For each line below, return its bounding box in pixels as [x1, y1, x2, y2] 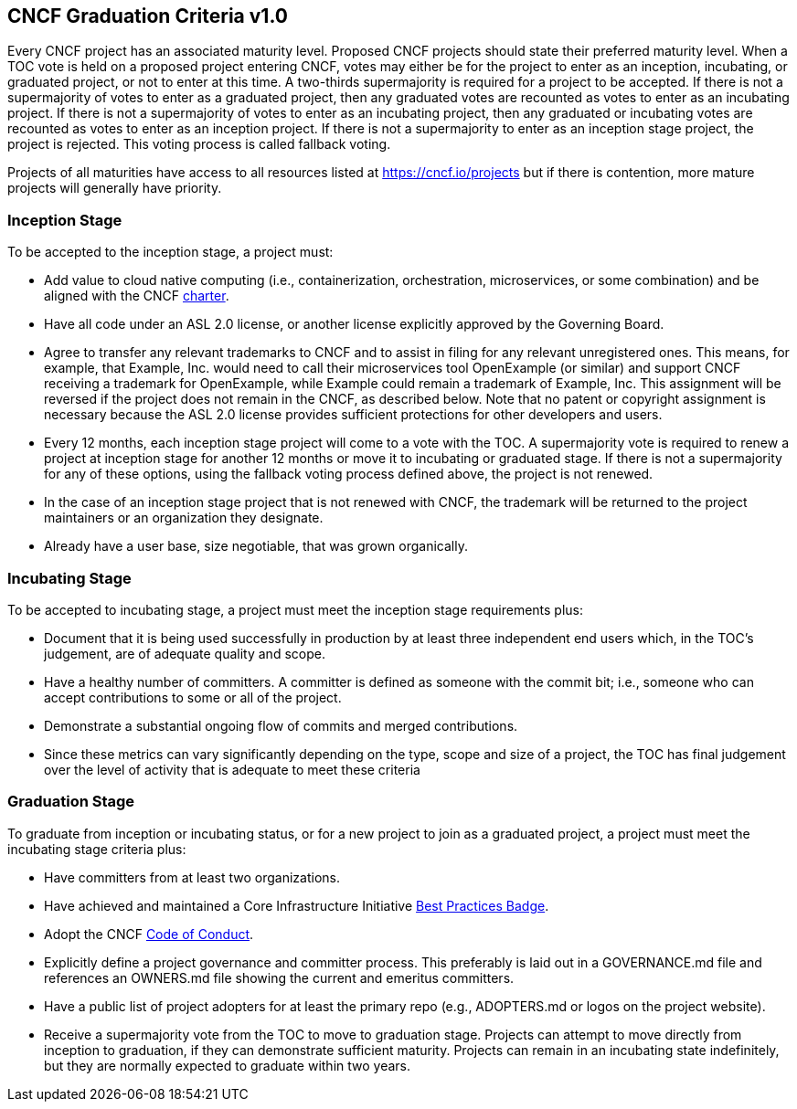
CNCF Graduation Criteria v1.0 [7, 5, 288, 27]
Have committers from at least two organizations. [44, 869, 341, 885]
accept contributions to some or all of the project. [44, 689, 342, 705]
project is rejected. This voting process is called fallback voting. [7, 136, 391, 153]
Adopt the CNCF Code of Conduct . [44, 925, 254, 942]
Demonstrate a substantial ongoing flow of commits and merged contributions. [44, 717, 518, 734]
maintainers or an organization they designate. [44, 510, 324, 526]
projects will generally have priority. [7, 180, 222, 196]
